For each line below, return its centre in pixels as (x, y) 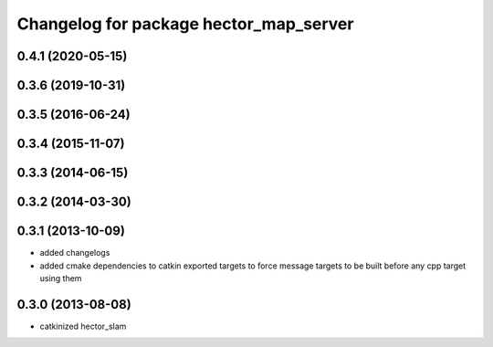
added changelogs (75, 253)
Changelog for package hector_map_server (185, 24)
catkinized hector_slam (83, 326)
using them (61, 278)
